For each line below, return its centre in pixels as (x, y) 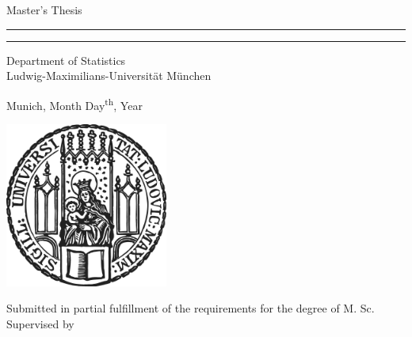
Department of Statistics (66, 60)
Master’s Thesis (44, 9)
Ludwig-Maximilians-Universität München (109, 76)
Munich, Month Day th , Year (74, 104)
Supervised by (40, 324)
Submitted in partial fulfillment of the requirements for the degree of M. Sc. (191, 308)
